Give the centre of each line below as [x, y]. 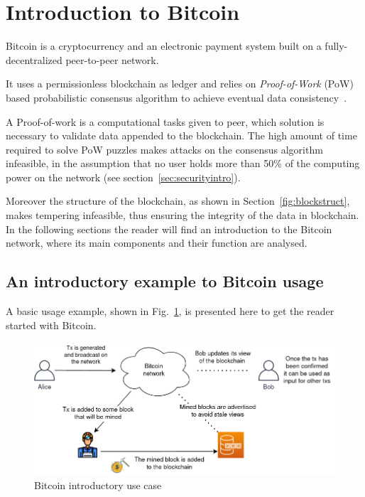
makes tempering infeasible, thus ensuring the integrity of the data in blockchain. [182, 215]
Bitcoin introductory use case [98, 485]
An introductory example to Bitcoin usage [165, 281]
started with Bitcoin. [51, 325]
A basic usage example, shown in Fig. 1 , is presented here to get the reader [170, 311]
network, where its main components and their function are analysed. [157, 243]
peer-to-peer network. [112, 59]
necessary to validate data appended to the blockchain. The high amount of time [181, 135]
